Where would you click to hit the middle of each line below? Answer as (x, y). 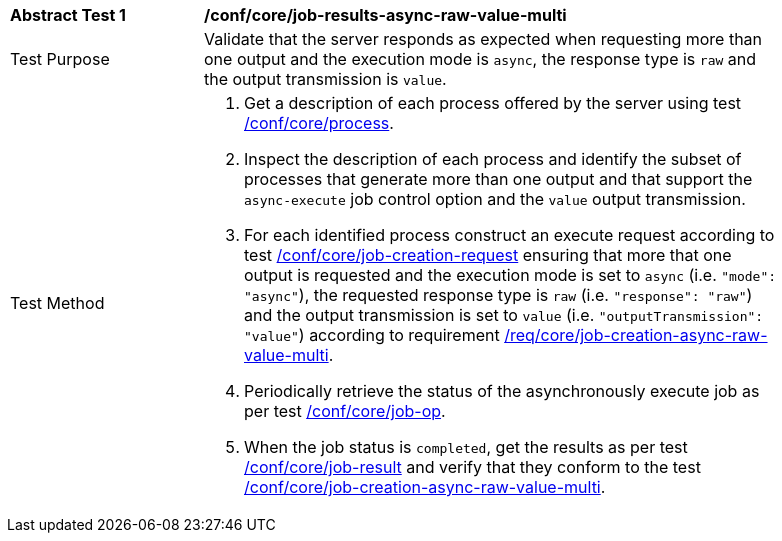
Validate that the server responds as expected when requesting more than (483, 39)
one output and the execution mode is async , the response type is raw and (480, 59)
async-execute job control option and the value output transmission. (495, 199)
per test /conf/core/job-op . (345, 411)
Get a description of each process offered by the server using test (493, 103)
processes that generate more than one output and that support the (498, 179)
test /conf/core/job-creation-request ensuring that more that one (488, 255)
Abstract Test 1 (68, 15)
